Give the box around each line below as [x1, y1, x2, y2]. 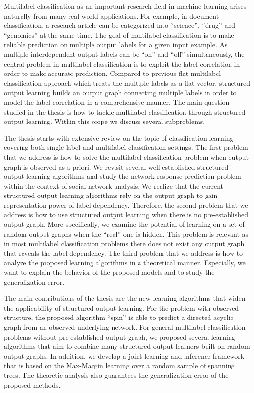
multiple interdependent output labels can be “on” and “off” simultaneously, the [4, 49, 245, 59]
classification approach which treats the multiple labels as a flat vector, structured [4, 77, 251, 88]
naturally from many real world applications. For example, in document [4, 10, 219, 21]
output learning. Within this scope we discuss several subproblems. [4, 116, 205, 126]
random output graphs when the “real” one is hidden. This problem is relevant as [4, 228, 249, 239]
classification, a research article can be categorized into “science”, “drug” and [4, 20, 235, 30]
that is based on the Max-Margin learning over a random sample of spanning [4, 360, 235, 370]
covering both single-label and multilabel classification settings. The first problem [4, 142, 248, 152]
